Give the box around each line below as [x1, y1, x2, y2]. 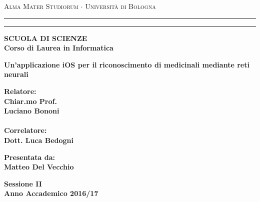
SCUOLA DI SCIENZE [4, 32, 87, 43]
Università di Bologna [85, 1, 156, 11]
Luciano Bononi [4, 105, 59, 116]
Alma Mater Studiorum [4, 1, 78, 11]
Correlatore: [4, 125, 47, 135]
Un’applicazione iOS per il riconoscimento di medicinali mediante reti [4, 59, 249, 69]
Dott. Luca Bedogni [4, 134, 74, 145]
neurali [4, 69, 28, 79]
